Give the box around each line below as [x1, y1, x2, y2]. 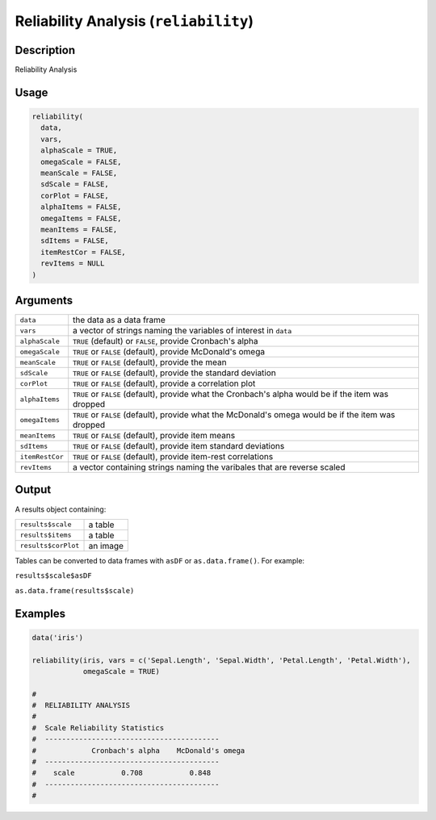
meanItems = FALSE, [40, 224, 118, 234]
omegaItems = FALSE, [40, 214, 122, 223]
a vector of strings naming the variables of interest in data [73, 325, 292, 337]
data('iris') [31, 633, 84, 642]
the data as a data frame [73, 315, 166, 326]
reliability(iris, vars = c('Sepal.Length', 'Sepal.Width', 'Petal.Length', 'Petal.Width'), [31, 655, 411, 665]
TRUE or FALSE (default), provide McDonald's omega [73, 346, 266, 358]
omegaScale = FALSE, [40, 157, 122, 166]
